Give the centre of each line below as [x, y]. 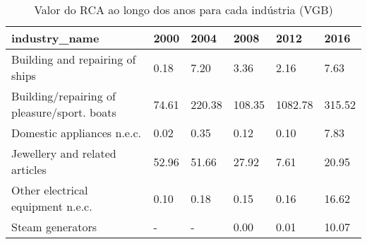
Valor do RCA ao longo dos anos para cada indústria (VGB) [183, 10]
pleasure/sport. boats [64, 112]
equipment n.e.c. [52, 206]
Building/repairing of [64, 96]
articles [29, 169]
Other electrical [50, 190]
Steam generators [54, 227]
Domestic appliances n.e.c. [76, 133]
